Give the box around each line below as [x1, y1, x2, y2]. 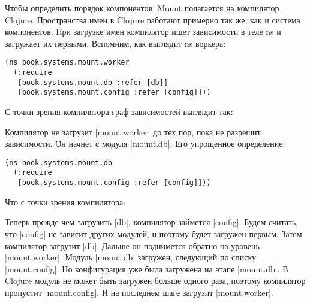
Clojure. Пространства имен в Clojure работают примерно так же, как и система [5, 13, 300, 26]
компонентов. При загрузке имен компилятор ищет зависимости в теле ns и [5, 25, 281, 38]
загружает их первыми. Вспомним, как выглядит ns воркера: [5, 37, 226, 49]
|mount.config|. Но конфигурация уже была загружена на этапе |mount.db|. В [5, 262, 288, 275]
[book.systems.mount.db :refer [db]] [17, 78, 168, 87]
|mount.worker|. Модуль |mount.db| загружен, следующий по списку [5, 251, 257, 263]
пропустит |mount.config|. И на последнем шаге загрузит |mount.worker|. [5, 286, 273, 298]
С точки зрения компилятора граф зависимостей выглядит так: [5, 105, 233, 117]
